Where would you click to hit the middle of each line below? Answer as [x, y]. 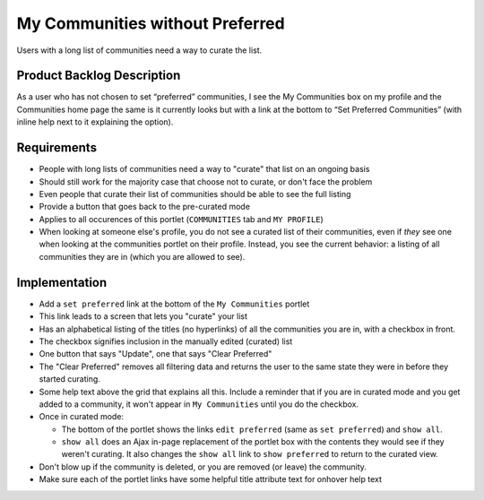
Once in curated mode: [82, 417]
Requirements [57, 148]
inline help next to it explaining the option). [95, 122]
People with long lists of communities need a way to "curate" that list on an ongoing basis [204, 169]
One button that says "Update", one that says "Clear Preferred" [156, 354]
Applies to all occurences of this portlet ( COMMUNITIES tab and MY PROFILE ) [181, 219]
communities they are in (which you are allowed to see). [142, 256]
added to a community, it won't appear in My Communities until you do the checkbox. [199, 404]
